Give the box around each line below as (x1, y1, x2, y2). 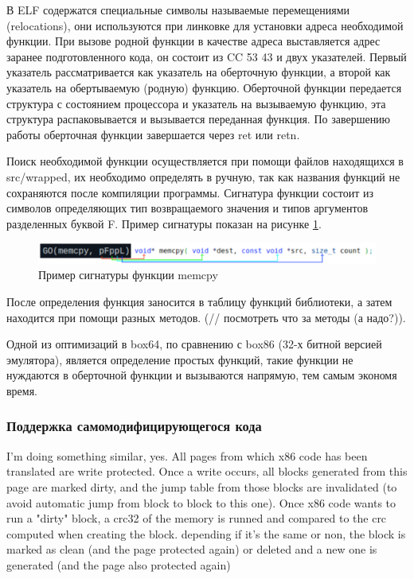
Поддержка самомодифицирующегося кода (6, 416, 262, 436)
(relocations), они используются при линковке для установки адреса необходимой (6, 17, 404, 33)
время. (6, 382, 38, 398)
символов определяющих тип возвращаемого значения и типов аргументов (6, 200, 369, 216)
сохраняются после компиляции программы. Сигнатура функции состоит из (6, 184, 374, 200)
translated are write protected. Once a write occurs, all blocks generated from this (6, 463, 408, 480)
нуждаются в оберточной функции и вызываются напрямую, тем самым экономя (6, 367, 397, 383)
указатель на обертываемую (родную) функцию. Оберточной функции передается (6, 79, 402, 95)
